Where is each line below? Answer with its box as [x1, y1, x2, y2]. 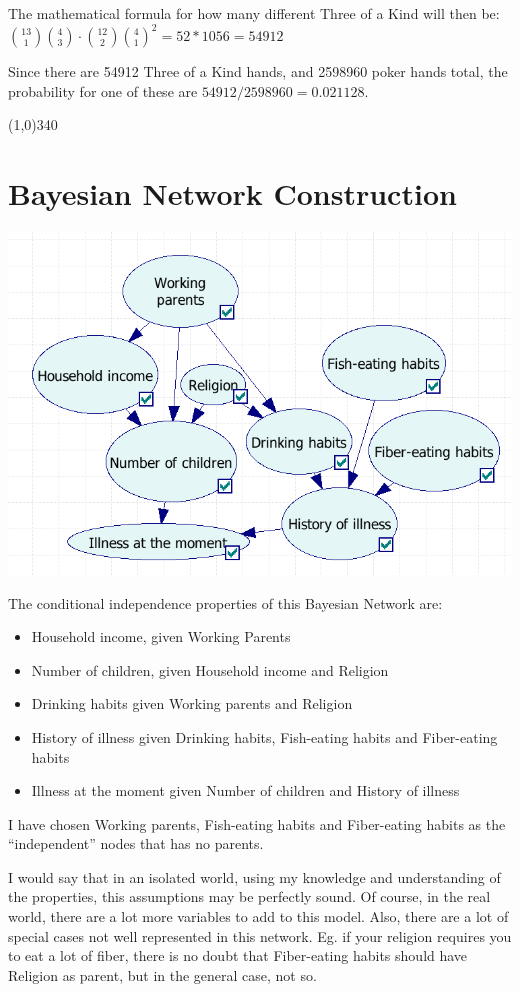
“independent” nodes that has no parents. [8, 833, 264, 854]
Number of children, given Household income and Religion [31, 659, 389, 680]
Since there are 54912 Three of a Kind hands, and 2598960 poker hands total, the [8, 61, 508, 82]
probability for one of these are [8, 80, 198, 101]
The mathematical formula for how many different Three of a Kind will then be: [8, 3, 500, 23]
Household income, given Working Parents [31, 626, 291, 647]
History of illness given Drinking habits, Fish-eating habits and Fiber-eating [31, 726, 498, 747]
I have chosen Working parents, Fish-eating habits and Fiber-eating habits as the [8, 813, 506, 834]
